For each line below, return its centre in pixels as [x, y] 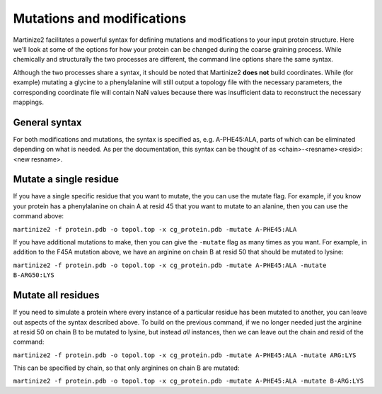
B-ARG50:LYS [34, 275]
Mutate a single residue [66, 180]
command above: [38, 216]
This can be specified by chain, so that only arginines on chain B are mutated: [126, 368]
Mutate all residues [56, 295]
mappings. [28, 102]
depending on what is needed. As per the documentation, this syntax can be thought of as [145, 150]
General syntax [47, 122]
